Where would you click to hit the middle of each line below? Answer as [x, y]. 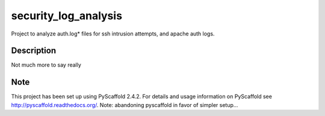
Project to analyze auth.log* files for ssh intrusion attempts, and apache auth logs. [113, 34]
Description [34, 51]
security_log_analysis [67, 16]
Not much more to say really [46, 65]
